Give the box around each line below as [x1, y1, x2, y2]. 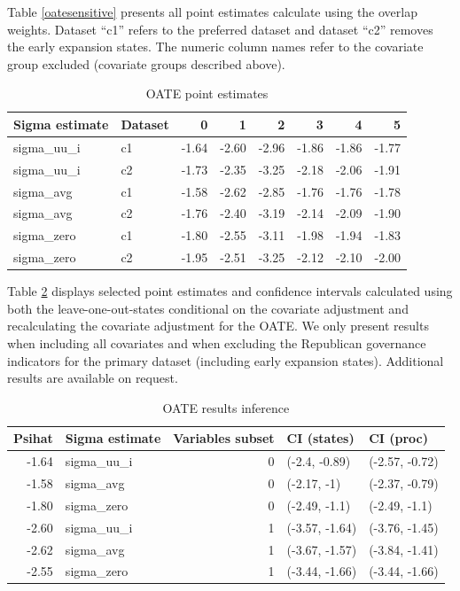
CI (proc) [369, 429, 429, 447]
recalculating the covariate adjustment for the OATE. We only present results [7, 316, 429, 335]
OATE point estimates [145, 84, 269, 103]
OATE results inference [162, 398, 290, 416]
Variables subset [173, 429, 275, 447]
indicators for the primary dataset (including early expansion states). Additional [7, 351, 444, 369]
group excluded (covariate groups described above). [7, 54, 285, 73]
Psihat [13, 429, 53, 447]
